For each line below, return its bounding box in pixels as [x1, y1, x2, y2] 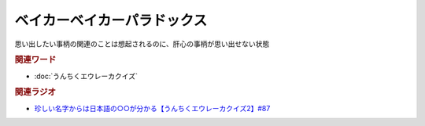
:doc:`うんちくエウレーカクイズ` [34, 71, 138, 81]
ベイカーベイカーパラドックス [14, 12, 208, 29]
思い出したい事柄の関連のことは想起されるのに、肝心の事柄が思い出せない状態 [14, 39, 270, 49]
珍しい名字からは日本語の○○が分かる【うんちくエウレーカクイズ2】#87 [34, 103, 271, 113]
